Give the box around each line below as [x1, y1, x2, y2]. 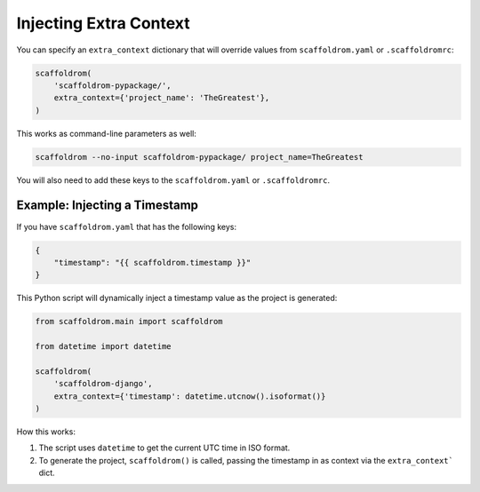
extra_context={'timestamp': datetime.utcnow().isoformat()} [53, 391, 326, 401]
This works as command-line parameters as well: [16, 128, 197, 139]
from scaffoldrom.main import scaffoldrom [35, 316, 223, 327]
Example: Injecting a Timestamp [16, 198, 199, 213]
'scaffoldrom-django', [53, 378, 153, 389]
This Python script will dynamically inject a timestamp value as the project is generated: [16, 293, 338, 304]
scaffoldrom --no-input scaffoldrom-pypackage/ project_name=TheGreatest [35, 152, 364, 162]
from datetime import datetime [35, 342, 172, 352]
